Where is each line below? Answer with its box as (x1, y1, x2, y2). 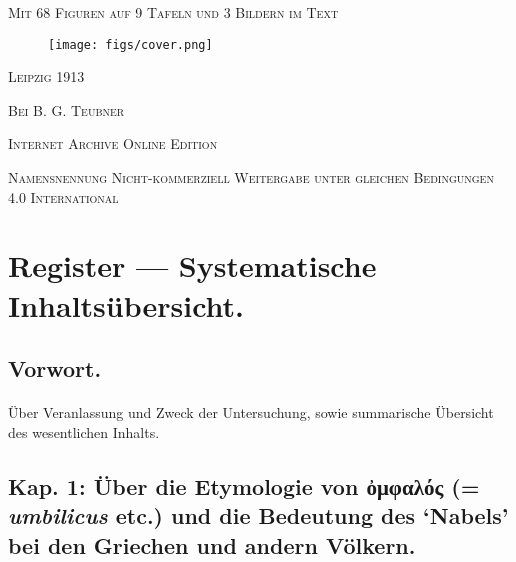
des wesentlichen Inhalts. (8, 421, 160, 442)
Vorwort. (8, 353, 102, 384)
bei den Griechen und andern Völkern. (8, 529, 416, 560)
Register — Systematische (8, 245, 377, 286)
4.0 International (8, 186, 119, 207)
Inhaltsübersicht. (8, 284, 245, 325)
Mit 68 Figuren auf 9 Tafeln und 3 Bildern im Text (8, 2, 339, 22)
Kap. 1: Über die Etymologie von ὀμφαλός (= (8, 470, 480, 501)
